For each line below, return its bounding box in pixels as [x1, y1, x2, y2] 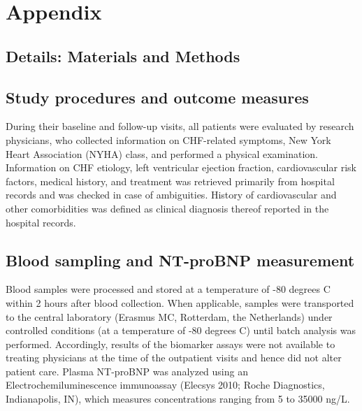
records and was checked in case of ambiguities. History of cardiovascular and [6, 187, 337, 202]
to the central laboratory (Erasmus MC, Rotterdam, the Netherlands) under [6, 309, 333, 324]
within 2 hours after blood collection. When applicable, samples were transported [6, 295, 354, 310]
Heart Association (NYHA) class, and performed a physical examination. [6, 146, 318, 161]
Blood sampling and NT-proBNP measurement [6, 249, 355, 271]
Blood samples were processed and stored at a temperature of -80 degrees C [6, 282, 331, 296]
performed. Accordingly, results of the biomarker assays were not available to [6, 336, 335, 351]
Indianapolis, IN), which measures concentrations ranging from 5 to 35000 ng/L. [6, 391, 350, 406]
